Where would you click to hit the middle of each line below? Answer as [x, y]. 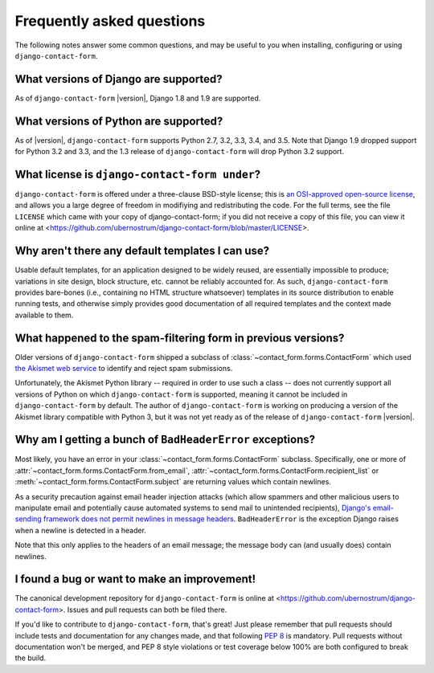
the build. [31, 658]
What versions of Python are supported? [119, 121]
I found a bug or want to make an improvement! [135, 579]
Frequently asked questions [110, 21]
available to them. [44, 315]
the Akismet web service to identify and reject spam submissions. [124, 368]
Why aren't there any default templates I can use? [142, 251]
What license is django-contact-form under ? [138, 174]
